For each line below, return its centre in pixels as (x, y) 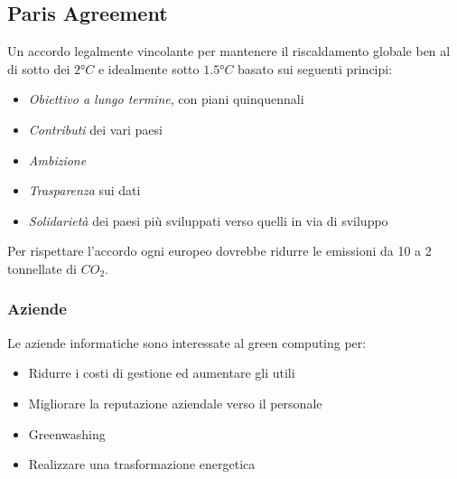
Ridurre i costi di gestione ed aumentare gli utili (162, 373)
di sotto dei (39, 68)
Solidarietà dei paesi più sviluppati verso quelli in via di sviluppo (208, 220)
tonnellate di (42, 268)
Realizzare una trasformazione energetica (142, 464)
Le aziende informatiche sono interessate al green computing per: (187, 342)
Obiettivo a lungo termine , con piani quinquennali (166, 99)
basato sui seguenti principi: (315, 68)
